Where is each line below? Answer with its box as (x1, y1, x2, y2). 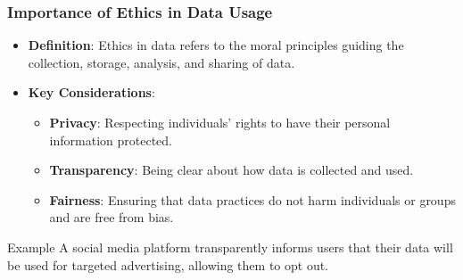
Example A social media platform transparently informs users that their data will (7, 237, 453, 256)
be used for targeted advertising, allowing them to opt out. (7, 255, 329, 274)
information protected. (49, 130, 172, 149)
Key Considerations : (28, 83, 155, 102)
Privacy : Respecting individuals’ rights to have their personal (49, 113, 391, 131)
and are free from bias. (49, 208, 174, 226)
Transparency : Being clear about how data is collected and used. (49, 161, 414, 179)
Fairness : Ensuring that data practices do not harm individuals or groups (49, 190, 456, 209)
